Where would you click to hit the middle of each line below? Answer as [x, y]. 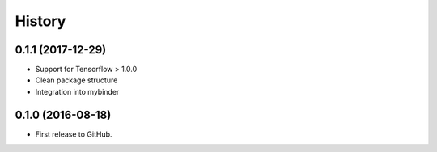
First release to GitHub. [74, 134]
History [40, 21]
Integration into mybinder [77, 91]
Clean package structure [76, 80]
